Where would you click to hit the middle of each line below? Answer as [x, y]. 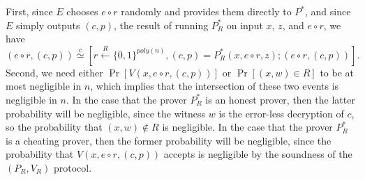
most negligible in [44, 86]
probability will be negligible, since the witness [106, 113]
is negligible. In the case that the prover [247, 127]
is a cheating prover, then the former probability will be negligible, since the [169, 140]
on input [245, 25]
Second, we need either [54, 72]
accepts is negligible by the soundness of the [258, 154]
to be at [337, 72]
